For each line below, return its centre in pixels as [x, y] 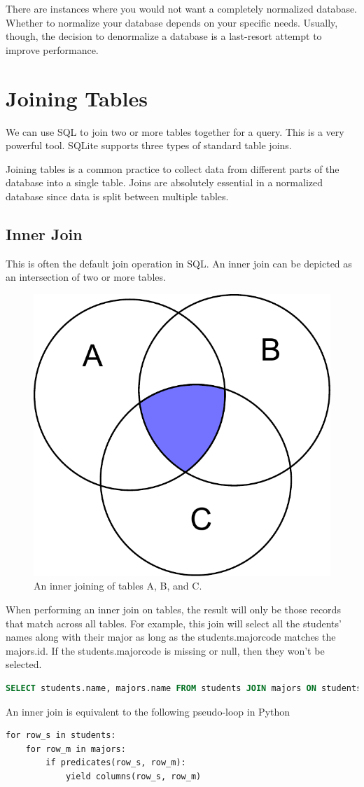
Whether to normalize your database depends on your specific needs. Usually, [172, 22]
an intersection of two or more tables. [86, 277]
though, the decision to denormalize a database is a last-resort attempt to [164, 36]
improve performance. [52, 49]
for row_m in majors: [76, 749]
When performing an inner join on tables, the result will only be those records [173, 609]
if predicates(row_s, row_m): [116, 763]
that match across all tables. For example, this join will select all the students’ [174, 623]
